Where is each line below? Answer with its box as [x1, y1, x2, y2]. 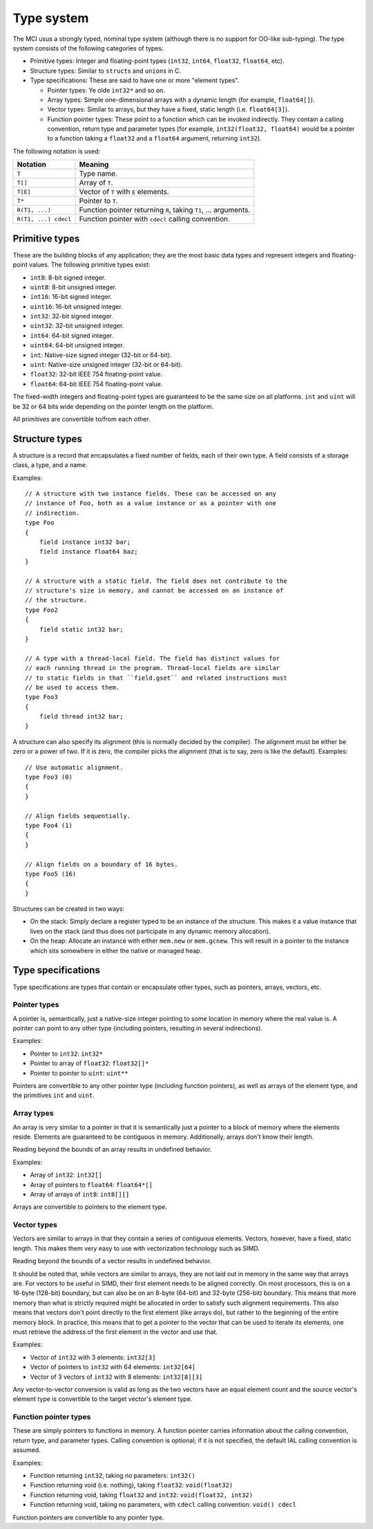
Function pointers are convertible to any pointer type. [12, 1513, 164, 1521]
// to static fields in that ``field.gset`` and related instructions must [25, 673, 287, 682]
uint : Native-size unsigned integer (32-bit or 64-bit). [30, 361, 183, 369]
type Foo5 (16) [25, 869, 77, 878]
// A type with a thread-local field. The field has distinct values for [25, 654, 280, 662]
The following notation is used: [12, 147, 101, 155]
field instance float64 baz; [39, 548, 138, 556]
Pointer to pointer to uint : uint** [30, 1069, 129, 1077]
